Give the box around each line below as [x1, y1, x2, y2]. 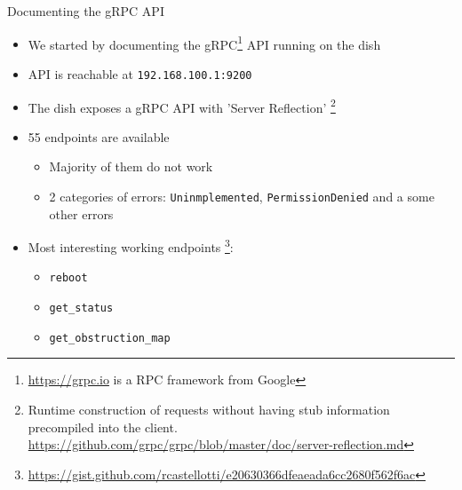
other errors [49, 204, 114, 223]
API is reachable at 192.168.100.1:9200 [28, 64, 252, 83]
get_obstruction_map [49, 331, 171, 344]
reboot [49, 272, 88, 285]
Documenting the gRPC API [7, 2, 164, 20]
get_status [49, 302, 114, 315]
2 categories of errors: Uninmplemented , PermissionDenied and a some [49, 186, 434, 205]
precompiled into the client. [28, 417, 178, 436]
